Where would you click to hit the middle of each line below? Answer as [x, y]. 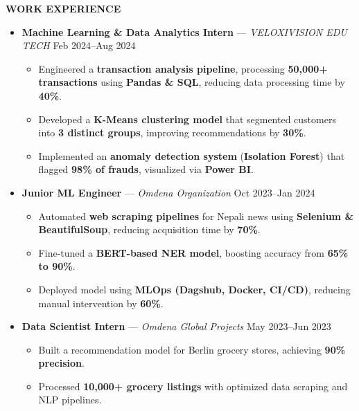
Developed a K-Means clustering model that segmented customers [187, 119]
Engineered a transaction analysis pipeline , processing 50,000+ [183, 68]
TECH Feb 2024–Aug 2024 [79, 45]
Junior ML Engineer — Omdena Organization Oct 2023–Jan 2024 [168, 192]
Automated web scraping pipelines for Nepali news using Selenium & [196, 216]
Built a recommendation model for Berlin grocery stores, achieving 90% [192, 349]
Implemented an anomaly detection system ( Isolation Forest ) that [192, 155]
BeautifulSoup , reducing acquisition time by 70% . [149, 229]
